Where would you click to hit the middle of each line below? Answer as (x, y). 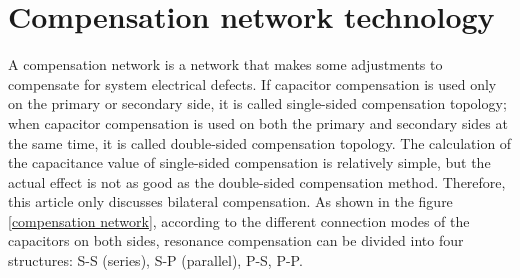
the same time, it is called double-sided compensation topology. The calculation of (260, 142)
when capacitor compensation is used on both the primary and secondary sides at (258, 122)
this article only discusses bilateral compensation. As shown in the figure (230, 201)
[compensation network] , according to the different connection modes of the (239, 220)
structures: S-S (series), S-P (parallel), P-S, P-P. (155, 260)
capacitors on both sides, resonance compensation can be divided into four (236, 240)
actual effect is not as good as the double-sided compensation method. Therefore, (257, 181)
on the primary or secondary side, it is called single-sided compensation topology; (257, 103)
